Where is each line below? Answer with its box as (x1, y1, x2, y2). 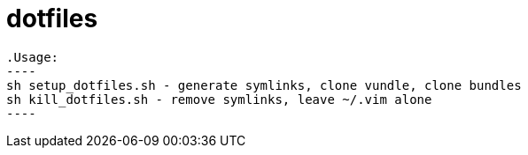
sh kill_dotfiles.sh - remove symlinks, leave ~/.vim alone (6, 92, 432, 107)
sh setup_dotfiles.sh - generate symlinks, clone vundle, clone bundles (6, 77, 522, 92)
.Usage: (6, 49, 59, 64)
